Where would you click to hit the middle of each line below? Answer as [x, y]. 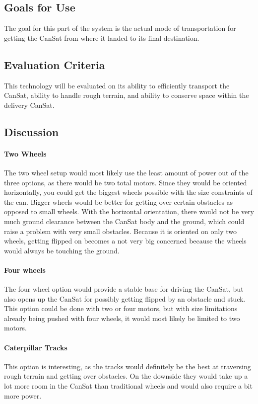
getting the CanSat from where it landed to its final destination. [102, 38]
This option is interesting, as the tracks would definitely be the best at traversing [128, 366]
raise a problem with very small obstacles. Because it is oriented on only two [120, 231]
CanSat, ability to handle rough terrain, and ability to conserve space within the [127, 95]
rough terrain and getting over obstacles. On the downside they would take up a [126, 376]
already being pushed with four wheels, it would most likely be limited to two [122, 318]
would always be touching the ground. [62, 250]
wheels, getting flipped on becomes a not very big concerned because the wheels [125, 241]
